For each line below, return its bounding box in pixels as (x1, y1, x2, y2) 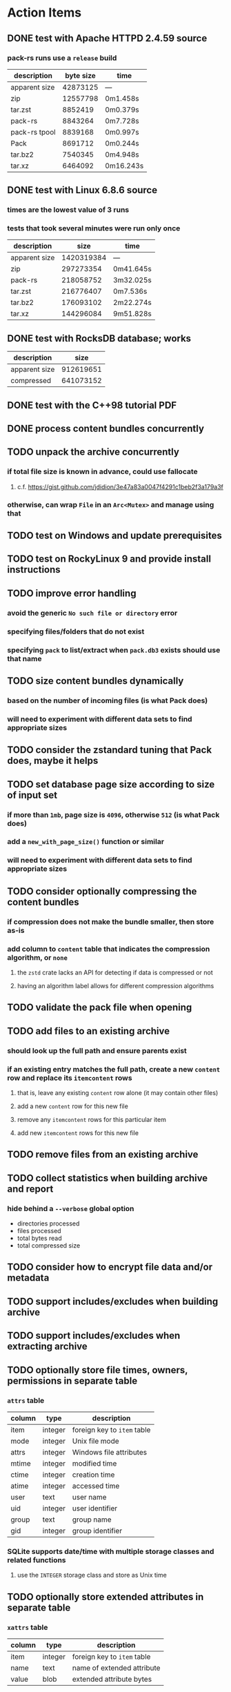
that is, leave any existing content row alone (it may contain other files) (17, 1089, 219, 1097)
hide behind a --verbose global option (7, 1203, 134, 1213)
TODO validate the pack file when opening (7, 1002, 192, 1014)
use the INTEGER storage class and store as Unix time (17, 1571, 167, 1580)
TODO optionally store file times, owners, (7, 1364, 188, 1376)
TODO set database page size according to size (7, 778, 215, 790)
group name (72, 1515, 112, 1524)
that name (7, 653, 42, 663)
